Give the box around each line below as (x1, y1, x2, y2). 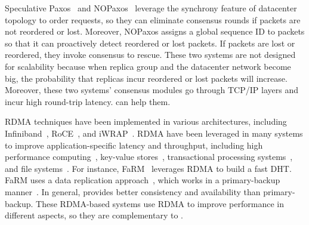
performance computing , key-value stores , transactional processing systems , (5, 150, 293, 163)
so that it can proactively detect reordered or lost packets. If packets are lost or (5, 36, 295, 49)
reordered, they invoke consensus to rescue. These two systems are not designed (5, 48, 296, 61)
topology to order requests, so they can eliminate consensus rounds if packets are (5, 13, 301, 26)
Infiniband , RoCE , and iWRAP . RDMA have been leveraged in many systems (5, 127, 303, 139)
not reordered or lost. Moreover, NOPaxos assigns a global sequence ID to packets (5, 25, 305, 38)
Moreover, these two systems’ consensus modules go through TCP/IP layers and (5, 84, 298, 96)
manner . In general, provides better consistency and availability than (5, 185, 261, 198)
